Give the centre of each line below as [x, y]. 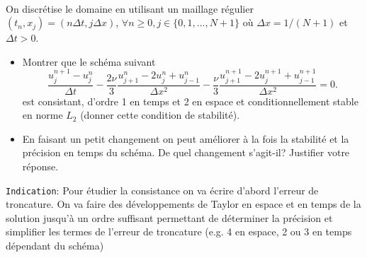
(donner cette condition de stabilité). [160, 115]
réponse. [40, 166]
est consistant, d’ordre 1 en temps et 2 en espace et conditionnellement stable [190, 101]
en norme [43, 115]
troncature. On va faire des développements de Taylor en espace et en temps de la [183, 204]
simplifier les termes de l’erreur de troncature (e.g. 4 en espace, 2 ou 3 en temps [179, 231]
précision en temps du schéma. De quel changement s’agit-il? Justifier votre [186, 152]
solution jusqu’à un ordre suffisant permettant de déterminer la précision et [169, 217]
